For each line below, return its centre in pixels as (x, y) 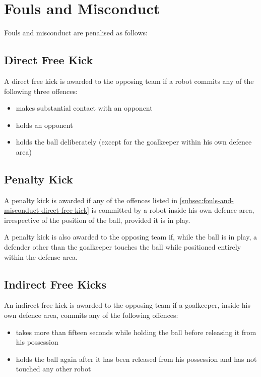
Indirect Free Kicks (55, 284)
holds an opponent (44, 125)
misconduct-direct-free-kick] (47, 210)
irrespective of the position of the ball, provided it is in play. (97, 220)
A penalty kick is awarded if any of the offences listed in (91, 200)
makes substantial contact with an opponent (84, 108)
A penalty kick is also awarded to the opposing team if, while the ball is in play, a (131, 237)
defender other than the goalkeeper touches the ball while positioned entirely (123, 247)
